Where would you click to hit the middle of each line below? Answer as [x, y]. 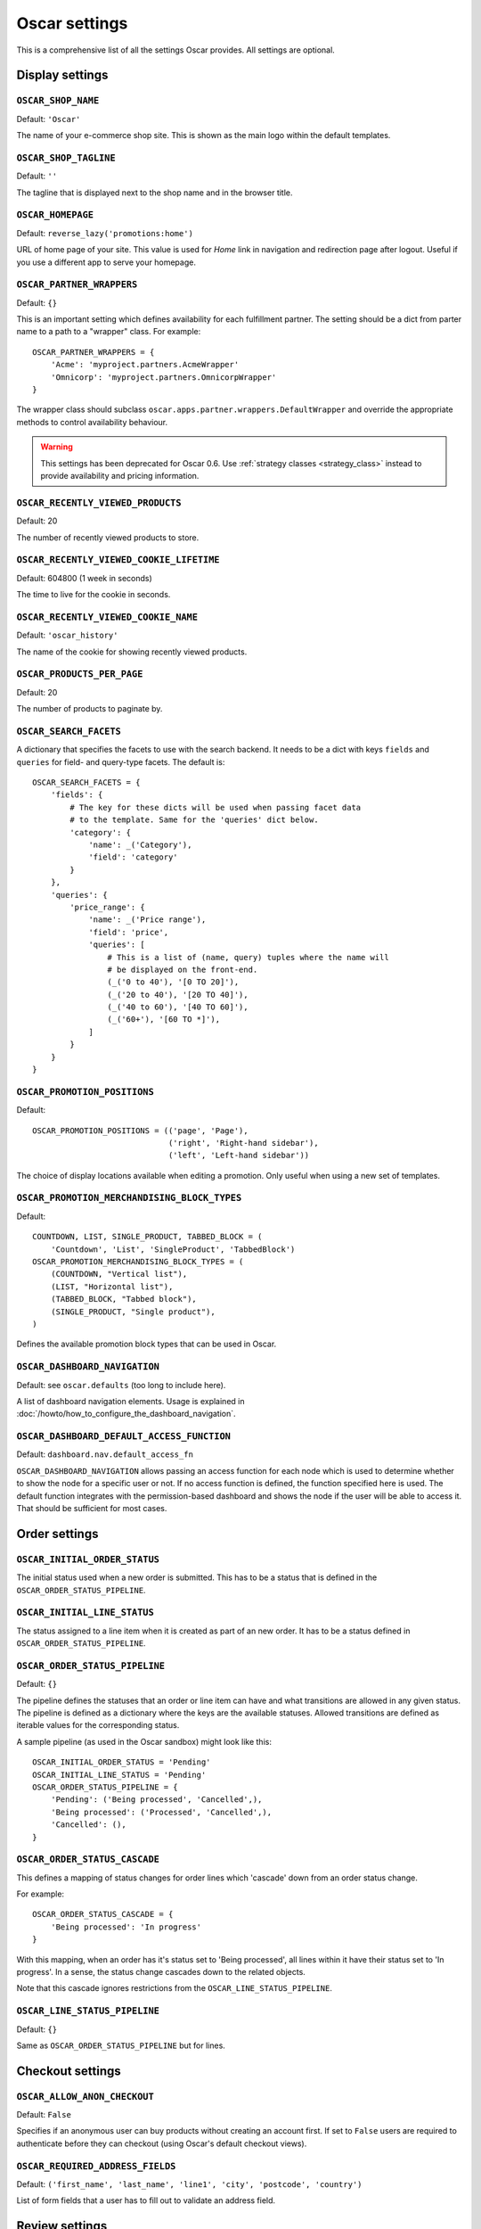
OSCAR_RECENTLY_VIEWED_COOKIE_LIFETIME [118, 560]
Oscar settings [72, 23]
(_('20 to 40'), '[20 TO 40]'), [178, 995]
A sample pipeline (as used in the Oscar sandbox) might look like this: [144, 1741]
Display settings [62, 75]
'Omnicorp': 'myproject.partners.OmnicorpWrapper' [163, 377]
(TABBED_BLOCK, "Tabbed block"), [124, 1299]
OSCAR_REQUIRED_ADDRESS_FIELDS [96, 2166]
